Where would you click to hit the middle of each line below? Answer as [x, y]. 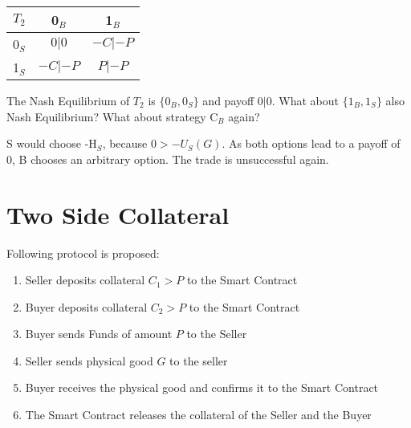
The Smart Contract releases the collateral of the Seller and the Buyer [198, 415]
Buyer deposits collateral [86, 306]
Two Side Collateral [118, 214]
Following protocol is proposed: [83, 253]
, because [125, 143]
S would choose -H [52, 143]
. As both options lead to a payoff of [311, 143]
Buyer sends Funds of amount [99, 334]
